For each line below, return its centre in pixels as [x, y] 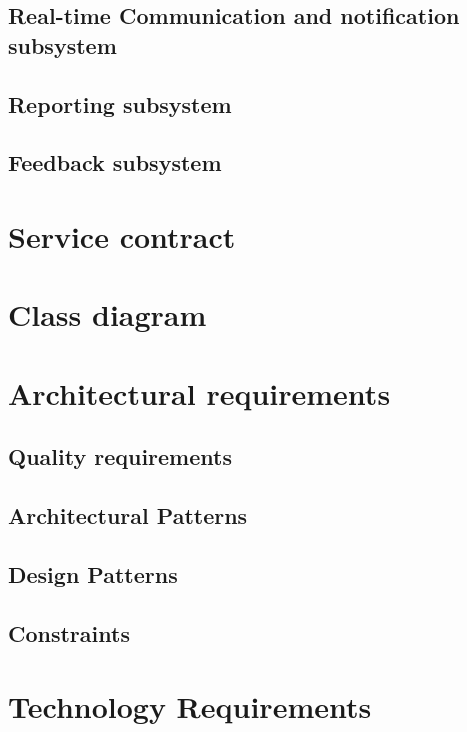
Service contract [122, 235]
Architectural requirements [199, 392]
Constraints [69, 632]
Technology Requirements [190, 706]
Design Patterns [93, 573]
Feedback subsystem [115, 162]
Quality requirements [120, 456]
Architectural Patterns [128, 515]
